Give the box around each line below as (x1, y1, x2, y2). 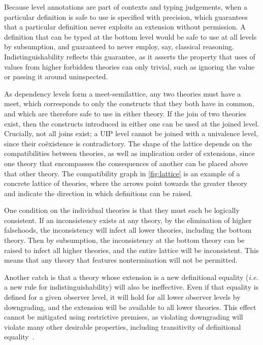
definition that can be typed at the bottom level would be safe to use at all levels (4, 31, 257, 42)
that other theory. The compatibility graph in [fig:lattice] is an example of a (4, 168, 240, 178)
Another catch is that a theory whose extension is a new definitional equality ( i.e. (4, 271, 258, 282)
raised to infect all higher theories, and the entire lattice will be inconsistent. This (4, 244, 259, 255)
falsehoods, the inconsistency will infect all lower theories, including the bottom (4, 225, 252, 235)
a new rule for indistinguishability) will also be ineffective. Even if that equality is (4, 281, 259, 292)
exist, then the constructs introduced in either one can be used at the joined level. (4, 118, 259, 129)
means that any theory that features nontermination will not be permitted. (4, 255, 238, 265)
